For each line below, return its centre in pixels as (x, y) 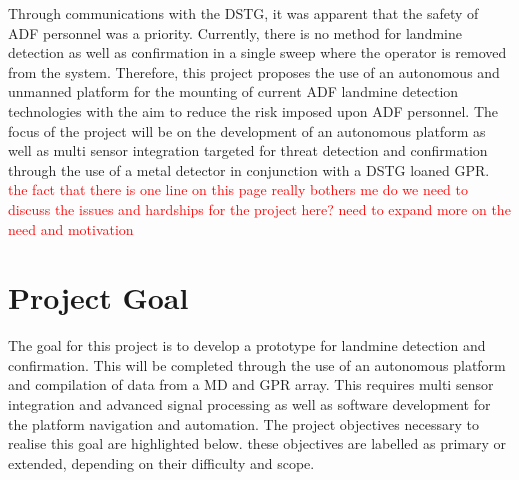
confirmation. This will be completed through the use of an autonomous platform (257, 364)
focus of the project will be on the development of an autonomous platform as (247, 130)
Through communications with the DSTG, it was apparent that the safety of (243, 13)
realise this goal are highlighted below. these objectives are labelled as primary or (257, 443)
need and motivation (71, 228)
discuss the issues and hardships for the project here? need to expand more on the (259, 208)
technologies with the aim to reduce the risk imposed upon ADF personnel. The (253, 110)
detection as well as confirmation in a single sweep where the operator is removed (257, 52)
